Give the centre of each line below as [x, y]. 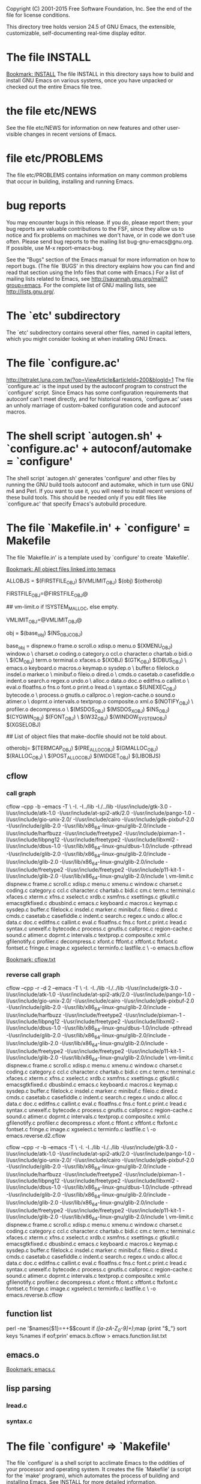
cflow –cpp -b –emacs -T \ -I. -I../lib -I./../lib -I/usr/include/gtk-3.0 [87, 806]
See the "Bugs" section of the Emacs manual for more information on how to [101, 259]
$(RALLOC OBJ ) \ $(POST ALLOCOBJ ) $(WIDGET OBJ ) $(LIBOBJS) [83, 757]
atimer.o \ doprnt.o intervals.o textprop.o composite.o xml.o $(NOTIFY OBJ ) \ [100, 702]
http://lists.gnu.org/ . [31, 292]
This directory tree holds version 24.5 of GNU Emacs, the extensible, [91, 27]
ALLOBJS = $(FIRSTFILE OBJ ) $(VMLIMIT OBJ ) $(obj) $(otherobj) [84, 581]
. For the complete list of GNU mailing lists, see [98, 285]
